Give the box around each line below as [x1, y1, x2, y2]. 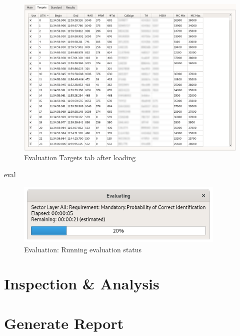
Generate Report [4, 312, 124, 333]
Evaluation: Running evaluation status [24, 244, 142, 254]
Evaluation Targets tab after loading [24, 152, 136, 163]
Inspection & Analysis [4, 273, 159, 294]
